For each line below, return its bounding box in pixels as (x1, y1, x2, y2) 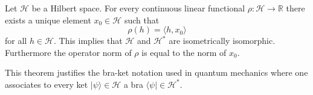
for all (5, 34, 27, 47)
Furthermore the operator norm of (5, 46, 132, 58)
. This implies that (53, 34, 123, 47)
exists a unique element (5, 13, 91, 26)
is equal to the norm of (141, 46, 227, 58)
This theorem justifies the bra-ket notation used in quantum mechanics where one (5, 66, 308, 79)
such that (124, 13, 160, 26)
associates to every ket (5, 78, 88, 90)
